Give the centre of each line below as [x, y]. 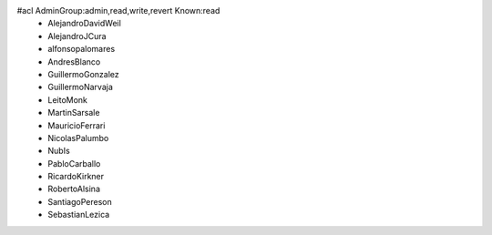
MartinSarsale [74, 113]
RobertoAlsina [74, 189]
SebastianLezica [79, 215]
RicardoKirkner [76, 177]
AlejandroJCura [77, 36]
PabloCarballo [74, 163]
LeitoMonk [68, 99]
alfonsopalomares [82, 49]
